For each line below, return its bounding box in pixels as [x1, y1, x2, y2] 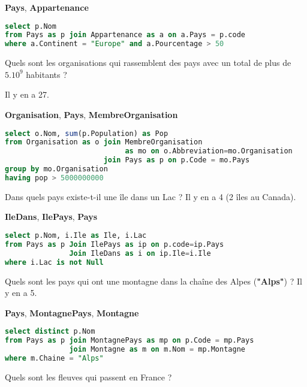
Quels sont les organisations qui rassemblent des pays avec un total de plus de [5, 56, 291, 69]
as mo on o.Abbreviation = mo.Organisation [125, 147, 293, 156]
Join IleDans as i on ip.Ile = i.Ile [69, 249, 211, 258]
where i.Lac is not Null [5, 258, 104, 267]
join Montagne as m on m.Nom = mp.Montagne [69, 345, 245, 354]
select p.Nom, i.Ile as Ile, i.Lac [5, 231, 147, 240]
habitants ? [26, 68, 67, 80]
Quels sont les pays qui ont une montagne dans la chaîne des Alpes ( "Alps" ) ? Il [5, 274, 302, 287]
